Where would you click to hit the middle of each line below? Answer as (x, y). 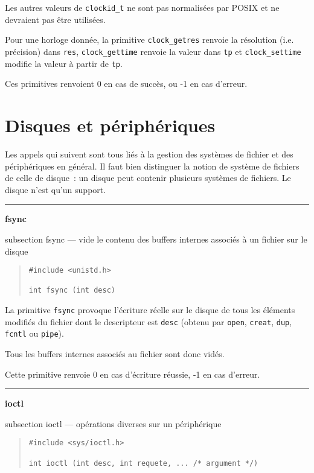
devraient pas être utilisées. (55, 19)
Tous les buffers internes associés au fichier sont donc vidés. (115, 354)
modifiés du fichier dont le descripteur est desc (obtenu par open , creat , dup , (149, 321)
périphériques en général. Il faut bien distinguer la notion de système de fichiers (152, 166)
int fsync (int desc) (72, 290)
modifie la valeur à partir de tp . (64, 63)
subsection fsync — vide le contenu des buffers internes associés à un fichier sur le (156, 239)
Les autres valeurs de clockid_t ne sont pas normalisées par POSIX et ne (142, 7)
